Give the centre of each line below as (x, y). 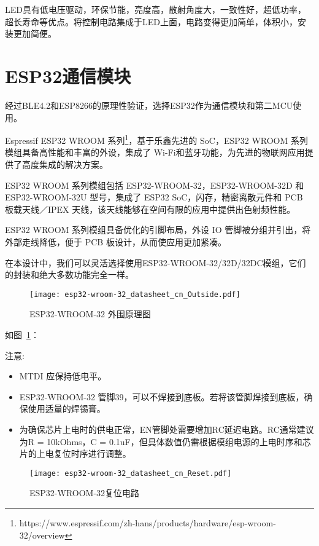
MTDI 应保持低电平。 (63, 376)
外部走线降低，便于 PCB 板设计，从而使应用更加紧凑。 (116, 241)
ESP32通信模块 (68, 75)
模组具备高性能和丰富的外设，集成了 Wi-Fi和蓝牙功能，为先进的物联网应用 (155, 152)
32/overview (42, 535)
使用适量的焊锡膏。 (67, 409)
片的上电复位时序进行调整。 (75, 453)
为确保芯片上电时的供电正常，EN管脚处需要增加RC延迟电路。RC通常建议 (167, 429)
